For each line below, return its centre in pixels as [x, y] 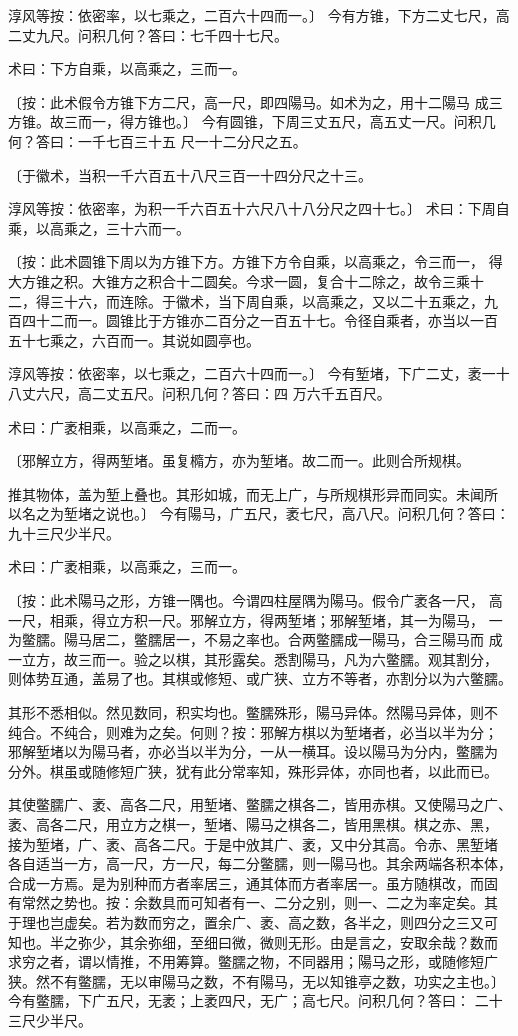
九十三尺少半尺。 [64, 532]
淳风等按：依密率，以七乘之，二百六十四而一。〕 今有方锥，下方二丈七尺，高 [259, 15]
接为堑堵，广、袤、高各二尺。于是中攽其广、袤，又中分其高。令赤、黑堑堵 [253, 843]
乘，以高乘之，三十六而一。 [99, 227]
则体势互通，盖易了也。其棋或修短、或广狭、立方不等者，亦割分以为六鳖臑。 [260, 678]
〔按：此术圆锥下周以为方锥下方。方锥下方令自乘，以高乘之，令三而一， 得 [255, 261]
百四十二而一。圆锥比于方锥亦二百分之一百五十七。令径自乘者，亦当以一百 [253, 320]
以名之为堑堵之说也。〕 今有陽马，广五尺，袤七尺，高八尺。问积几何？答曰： [259, 513]
